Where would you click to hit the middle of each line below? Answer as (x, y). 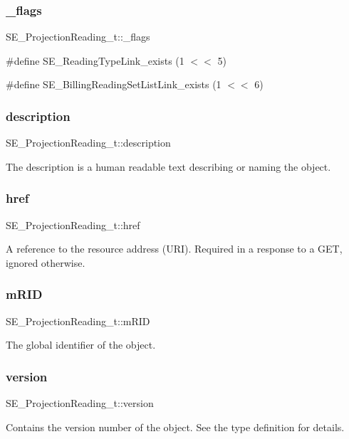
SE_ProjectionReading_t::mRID (78, 321)
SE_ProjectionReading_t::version (80, 403)
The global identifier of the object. (81, 345)
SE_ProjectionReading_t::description (88, 143)
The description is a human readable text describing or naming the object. (168, 166)
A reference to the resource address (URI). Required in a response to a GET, (174, 249)
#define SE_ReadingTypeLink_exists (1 (95, 60)
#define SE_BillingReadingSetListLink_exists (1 (114, 84)
